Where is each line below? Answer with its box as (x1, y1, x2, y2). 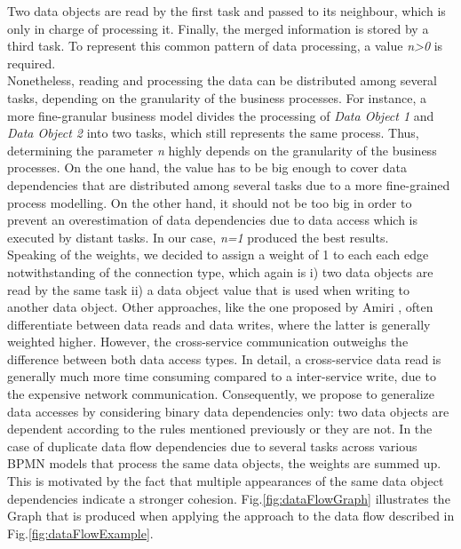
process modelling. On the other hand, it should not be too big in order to (7, 193, 412, 211)
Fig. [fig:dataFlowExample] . (7, 523, 154, 542)
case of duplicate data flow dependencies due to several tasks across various (7, 436, 417, 455)
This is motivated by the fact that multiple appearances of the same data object (7, 472, 444, 490)
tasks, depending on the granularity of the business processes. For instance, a (7, 88, 426, 107)
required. (7, 53, 56, 72)
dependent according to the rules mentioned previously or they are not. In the (7, 419, 433, 438)
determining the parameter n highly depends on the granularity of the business (7, 140, 437, 159)
